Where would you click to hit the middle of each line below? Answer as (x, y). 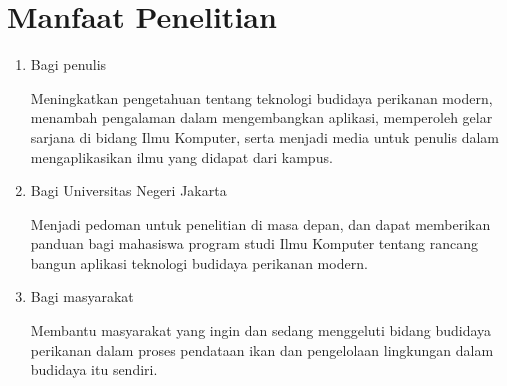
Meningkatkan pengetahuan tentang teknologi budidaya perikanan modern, (261, 97)
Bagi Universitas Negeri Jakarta (128, 190)
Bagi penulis (68, 64)
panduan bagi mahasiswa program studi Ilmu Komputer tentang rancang (254, 243)
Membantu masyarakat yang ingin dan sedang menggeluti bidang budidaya (261, 330)
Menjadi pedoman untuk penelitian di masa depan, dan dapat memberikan (260, 223)
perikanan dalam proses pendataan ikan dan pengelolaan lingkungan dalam (262, 349)
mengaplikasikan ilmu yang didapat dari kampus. (181, 156)
